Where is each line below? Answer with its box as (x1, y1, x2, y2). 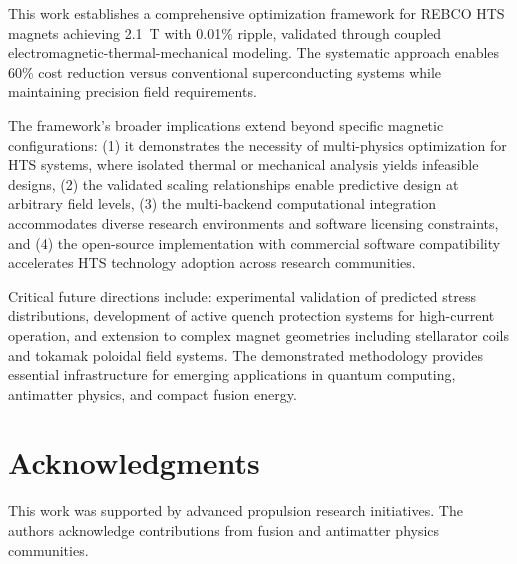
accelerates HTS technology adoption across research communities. (8, 252, 416, 273)
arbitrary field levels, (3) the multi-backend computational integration (8, 193, 437, 214)
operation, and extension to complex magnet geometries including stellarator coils (8, 324, 509, 345)
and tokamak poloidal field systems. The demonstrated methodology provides (8, 344, 483, 365)
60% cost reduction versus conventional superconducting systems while (8, 61, 442, 82)
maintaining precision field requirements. (8, 81, 257, 102)
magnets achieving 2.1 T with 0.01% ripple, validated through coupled (8, 22, 442, 43)
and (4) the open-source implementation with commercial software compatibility (8, 232, 501, 253)
